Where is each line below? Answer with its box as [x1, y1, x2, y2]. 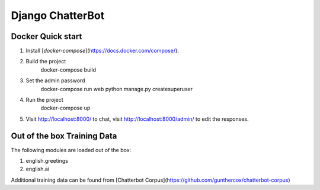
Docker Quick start [11, 31, 82, 41]
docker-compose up [40, 104, 91, 112]
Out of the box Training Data [11, 131, 117, 141]
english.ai [25, 166, 50, 173]
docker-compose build [40, 66, 96, 73]
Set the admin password [25, 77, 85, 84]
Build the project [25, 58, 66, 65]
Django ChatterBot [11, 9, 105, 22]
